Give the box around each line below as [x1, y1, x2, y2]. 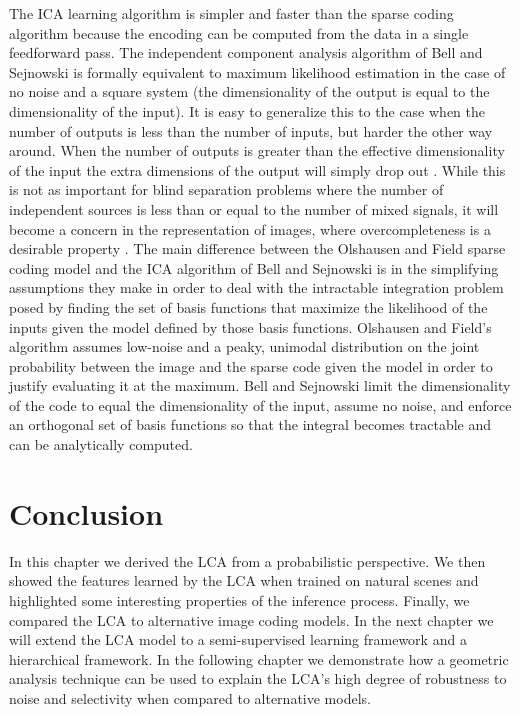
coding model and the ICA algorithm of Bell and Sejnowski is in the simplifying [9, 257, 499, 278]
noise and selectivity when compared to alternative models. [9, 687, 371, 708]
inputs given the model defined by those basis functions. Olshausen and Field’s [9, 316, 492, 337]
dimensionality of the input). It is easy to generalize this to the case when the [9, 100, 485, 121]
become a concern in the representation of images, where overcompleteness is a [9, 218, 491, 239]
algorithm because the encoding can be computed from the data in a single [9, 22, 469, 43]
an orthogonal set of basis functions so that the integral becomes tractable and [9, 414, 492, 435]
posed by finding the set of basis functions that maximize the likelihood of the [9, 296, 488, 317]
